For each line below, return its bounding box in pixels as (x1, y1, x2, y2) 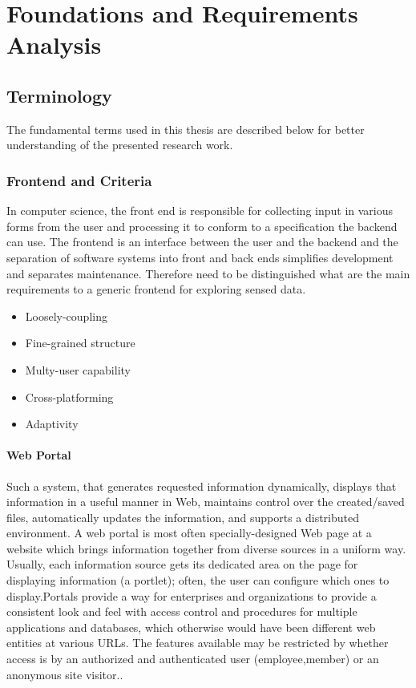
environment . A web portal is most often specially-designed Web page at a (6, 524, 372, 541)
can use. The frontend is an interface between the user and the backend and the (6, 233, 398, 250)
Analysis (6, 28, 102, 61)
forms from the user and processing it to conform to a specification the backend (6, 217, 398, 234)
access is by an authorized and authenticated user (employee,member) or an (6, 650, 379, 667)
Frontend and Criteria (6, 170, 152, 190)
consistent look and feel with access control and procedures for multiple (6, 603, 357, 620)
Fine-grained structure (25, 334, 135, 351)
